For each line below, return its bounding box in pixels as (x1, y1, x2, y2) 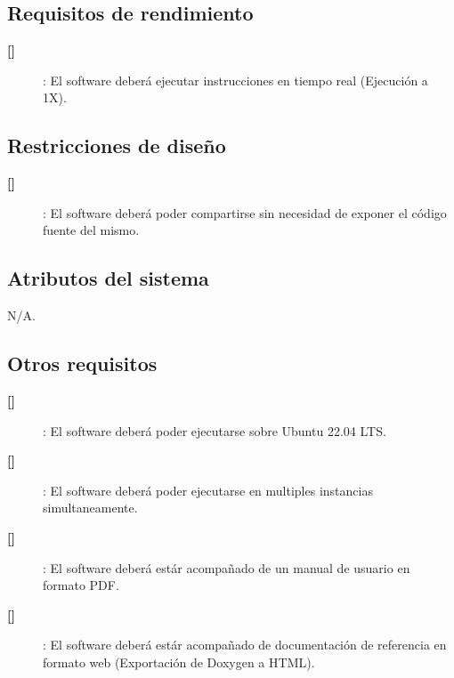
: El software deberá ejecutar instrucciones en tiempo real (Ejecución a (43, 70, 428, 89)
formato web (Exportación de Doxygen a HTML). (43, 652, 315, 671)
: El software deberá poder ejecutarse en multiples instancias (43, 480, 373, 499)
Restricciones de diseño (7, 132, 226, 159)
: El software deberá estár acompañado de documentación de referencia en (43, 635, 447, 654)
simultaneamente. (43, 498, 138, 517)
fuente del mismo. (43, 221, 140, 239)
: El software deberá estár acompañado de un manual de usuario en (43, 558, 410, 577)
